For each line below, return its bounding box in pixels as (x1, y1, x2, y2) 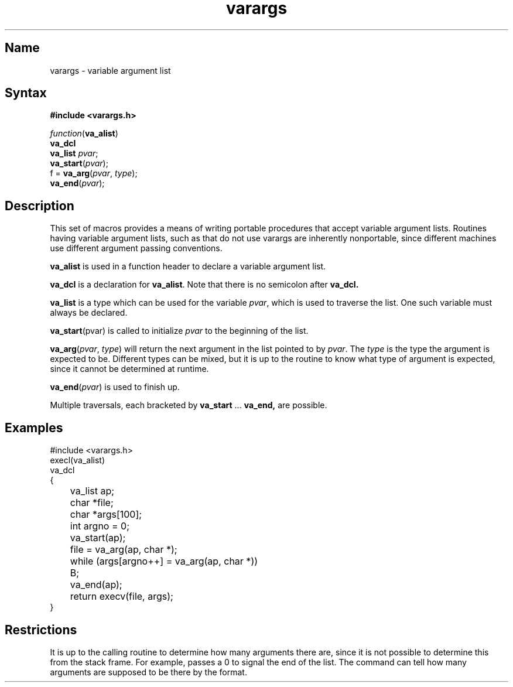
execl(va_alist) (50, 455, 105, 466)
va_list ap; (70, 485, 115, 497)
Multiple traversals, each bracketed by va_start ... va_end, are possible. (50, 400, 327, 411)
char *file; (70, 497, 114, 509)
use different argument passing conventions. (50, 243, 223, 254)
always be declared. (50, 307, 128, 318)
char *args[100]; (70, 508, 142, 521)
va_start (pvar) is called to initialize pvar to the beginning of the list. (50, 326, 309, 336)
